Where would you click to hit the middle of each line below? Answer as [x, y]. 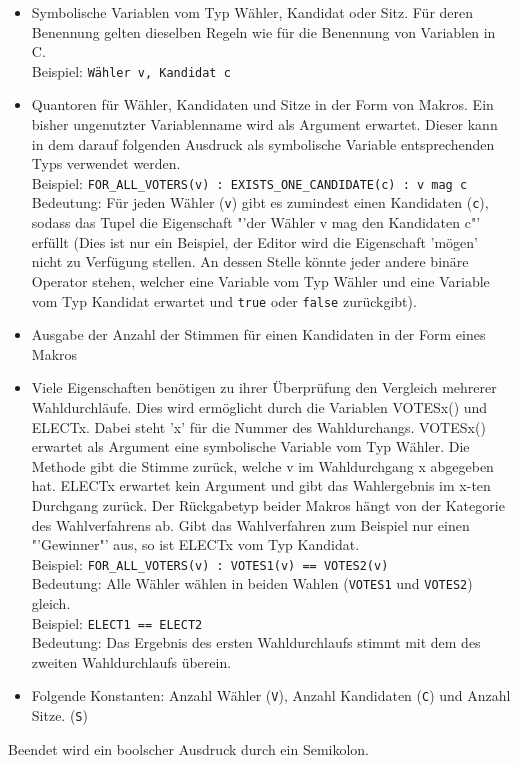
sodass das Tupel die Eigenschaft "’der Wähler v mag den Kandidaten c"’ [256, 222]
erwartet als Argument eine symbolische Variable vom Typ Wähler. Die [250, 446]
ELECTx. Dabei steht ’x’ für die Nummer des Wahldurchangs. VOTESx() [258, 426]
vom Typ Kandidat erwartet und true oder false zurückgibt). [224, 300]
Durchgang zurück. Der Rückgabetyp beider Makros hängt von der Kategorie [268, 504]
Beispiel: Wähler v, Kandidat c [131, 70]
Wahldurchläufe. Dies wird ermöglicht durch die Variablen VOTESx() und [259, 406]
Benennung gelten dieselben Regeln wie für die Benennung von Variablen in [263, 31]
